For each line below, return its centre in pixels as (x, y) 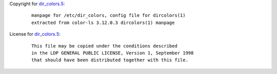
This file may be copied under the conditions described (105, 46)
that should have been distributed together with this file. (110, 60)
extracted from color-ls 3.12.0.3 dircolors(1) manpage (103, 22)
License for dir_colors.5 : (35, 34)
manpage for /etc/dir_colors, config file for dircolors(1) (108, 16)
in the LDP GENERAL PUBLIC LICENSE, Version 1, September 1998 (113, 53)
